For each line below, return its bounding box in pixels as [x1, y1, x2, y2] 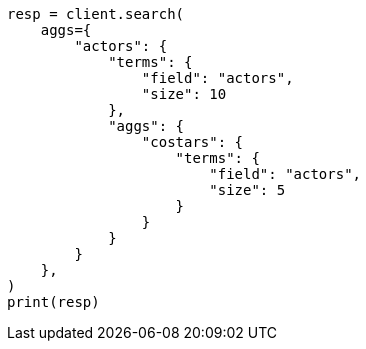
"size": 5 [209, 182, 286, 198]
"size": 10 [141, 86, 227, 102]
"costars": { [141, 134, 244, 150]
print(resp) [7, 294, 100, 310]
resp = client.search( [7, 6, 185, 22]
